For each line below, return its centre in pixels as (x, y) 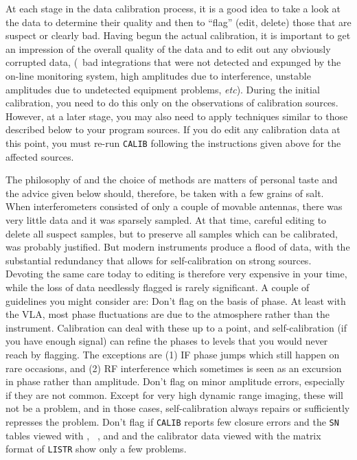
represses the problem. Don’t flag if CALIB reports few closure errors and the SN (172, 421)
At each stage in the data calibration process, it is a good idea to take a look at (173, 8)
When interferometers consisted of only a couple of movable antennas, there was (174, 206)
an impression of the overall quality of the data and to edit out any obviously (168, 48)
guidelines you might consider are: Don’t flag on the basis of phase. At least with (176, 300)
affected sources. (40, 156)
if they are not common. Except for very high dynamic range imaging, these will (174, 394)
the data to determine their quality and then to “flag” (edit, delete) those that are (178, 22)
